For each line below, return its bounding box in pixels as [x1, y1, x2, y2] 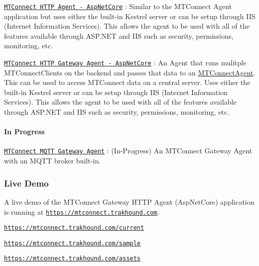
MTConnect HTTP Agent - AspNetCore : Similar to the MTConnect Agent [4, 1, 232, 11]
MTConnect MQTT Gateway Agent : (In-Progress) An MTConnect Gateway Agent [4, 145, 252, 156]
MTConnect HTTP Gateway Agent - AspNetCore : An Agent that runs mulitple [4, 57, 246, 68]
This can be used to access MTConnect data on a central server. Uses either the [4, 77, 250, 87]
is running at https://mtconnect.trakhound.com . [4, 206, 160, 217]
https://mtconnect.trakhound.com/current [4, 224, 145, 232]
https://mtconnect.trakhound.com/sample [4, 239, 141, 247]
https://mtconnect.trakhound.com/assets [4, 255, 141, 262]
